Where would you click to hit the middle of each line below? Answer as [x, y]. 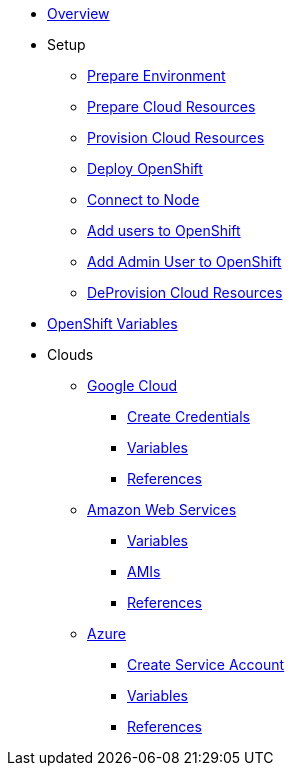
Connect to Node [143, 199]
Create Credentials [189, 416]
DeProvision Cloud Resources [185, 292]
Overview [78, 13]
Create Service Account [206, 664]
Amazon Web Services [162, 509]
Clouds [70, 354]
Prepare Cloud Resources [171, 106]
